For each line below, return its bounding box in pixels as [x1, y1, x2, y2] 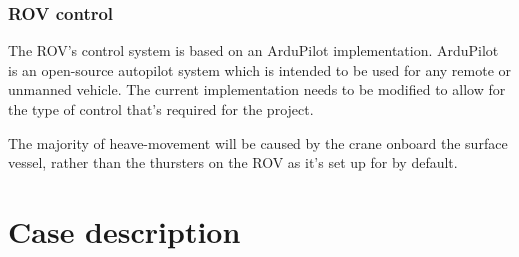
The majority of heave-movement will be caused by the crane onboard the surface [8, 132, 508, 153]
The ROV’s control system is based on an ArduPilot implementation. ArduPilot [8, 40, 499, 61]
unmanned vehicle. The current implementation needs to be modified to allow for [8, 79, 506, 100]
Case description [8, 210, 241, 251]
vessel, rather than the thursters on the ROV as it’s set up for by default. [8, 152, 458, 173]
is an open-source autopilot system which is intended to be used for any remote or [8, 59, 512, 80]
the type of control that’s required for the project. [8, 99, 314, 119]
